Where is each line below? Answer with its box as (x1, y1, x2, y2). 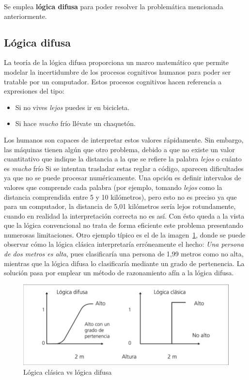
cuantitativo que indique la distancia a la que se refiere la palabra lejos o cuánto (4, 154, 242, 164)
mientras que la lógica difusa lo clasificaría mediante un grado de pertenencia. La (4, 258, 245, 268)
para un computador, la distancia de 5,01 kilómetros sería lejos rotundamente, (4, 201, 236, 211)
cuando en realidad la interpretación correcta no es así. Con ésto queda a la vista (4, 210, 245, 221)
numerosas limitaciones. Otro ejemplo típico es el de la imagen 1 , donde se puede (4, 229, 246, 239)
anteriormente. (4, 11, 47, 21)
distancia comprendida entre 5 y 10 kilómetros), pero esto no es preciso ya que (4, 191, 237, 202)
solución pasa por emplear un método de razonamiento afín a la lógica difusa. (4, 268, 234, 278)
